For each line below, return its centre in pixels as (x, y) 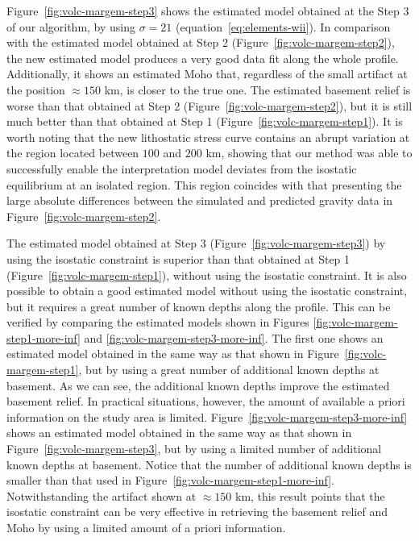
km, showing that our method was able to (309, 153)
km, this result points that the (310, 495)
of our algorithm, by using (71, 26)
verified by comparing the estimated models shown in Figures (158, 322)
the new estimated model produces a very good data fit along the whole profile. (203, 58)
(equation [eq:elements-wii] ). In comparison (283, 26)
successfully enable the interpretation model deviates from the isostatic (182, 168)
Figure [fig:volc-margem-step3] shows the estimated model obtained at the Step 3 (208, 10)
